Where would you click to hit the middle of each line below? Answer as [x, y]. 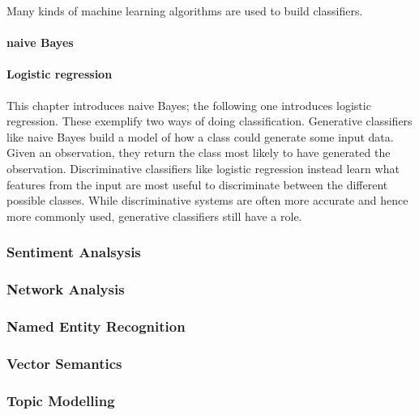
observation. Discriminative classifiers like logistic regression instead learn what [203, 168]
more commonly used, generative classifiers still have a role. [154, 216]
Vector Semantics [64, 363]
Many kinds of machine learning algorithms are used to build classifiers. [185, 11]
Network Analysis [66, 289]
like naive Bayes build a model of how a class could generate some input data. [200, 136]
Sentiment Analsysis [74, 252]
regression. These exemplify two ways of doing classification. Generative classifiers [209, 121]
